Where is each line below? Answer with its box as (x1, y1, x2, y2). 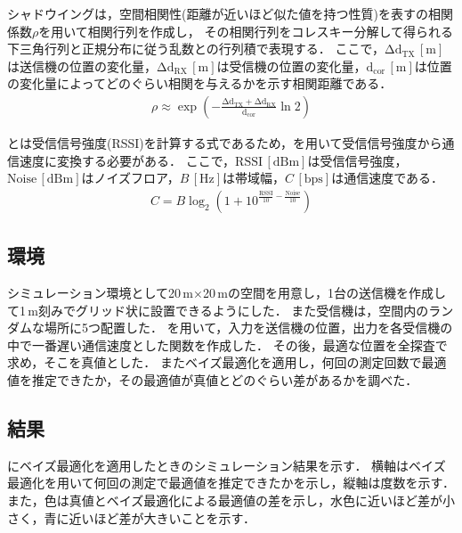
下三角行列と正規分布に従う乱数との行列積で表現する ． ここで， (7, 39, 385, 58)
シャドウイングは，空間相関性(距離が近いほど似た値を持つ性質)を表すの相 (7, 4, 441, 22)
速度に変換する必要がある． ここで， (19, 151, 236, 169)
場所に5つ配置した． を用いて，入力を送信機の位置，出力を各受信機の (44, 318, 453, 337)
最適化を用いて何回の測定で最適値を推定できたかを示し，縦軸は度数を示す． (7, 473, 456, 492)
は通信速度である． (331, 168, 444, 187)
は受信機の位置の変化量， (216, 56, 367, 75)
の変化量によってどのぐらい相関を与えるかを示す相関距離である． (7, 74, 393, 93)
